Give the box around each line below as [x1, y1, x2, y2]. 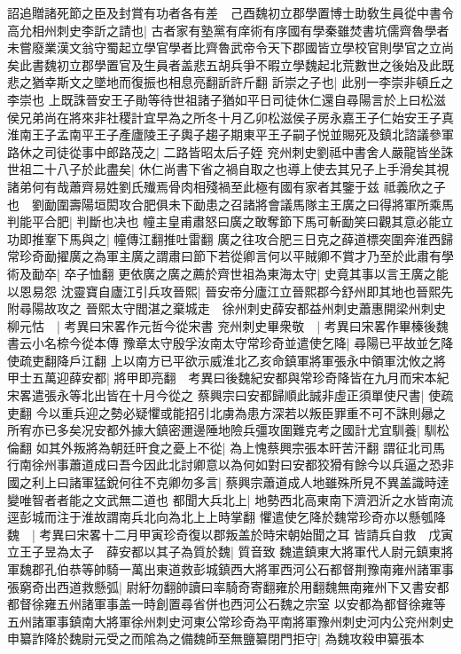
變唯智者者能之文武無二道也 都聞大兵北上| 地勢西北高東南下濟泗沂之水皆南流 [7, 490, 454, 508]
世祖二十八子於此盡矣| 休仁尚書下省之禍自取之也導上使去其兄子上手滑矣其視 [7, 160, 449, 178]
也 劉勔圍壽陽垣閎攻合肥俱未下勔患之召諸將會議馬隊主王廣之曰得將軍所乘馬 [7, 194, 454, 213]
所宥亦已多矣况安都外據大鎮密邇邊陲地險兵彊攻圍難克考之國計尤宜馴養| [7, 421, 420, 439]
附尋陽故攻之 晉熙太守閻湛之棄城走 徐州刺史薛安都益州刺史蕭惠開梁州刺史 [7, 299, 446, 318]
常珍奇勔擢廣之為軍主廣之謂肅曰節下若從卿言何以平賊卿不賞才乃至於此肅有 [7, 247, 441, 265]
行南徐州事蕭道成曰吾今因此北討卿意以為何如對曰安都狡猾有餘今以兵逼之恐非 [7, 455, 454, 474]
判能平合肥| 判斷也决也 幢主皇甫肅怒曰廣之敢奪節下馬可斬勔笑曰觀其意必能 [7, 212, 441, 231]
